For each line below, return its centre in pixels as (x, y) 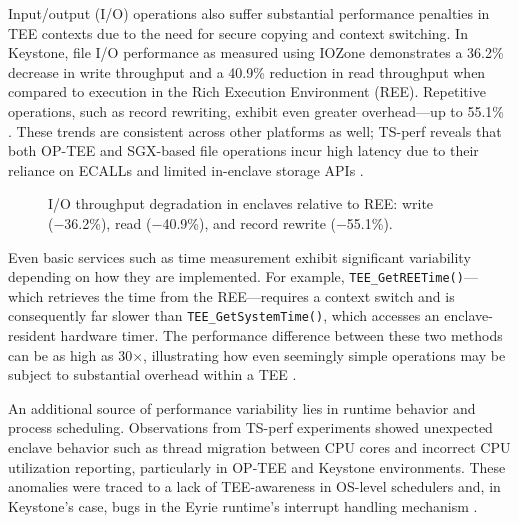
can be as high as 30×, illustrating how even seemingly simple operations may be (257, 354)
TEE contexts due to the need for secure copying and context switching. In (238, 32)
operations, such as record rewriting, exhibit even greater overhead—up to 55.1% (256, 110)
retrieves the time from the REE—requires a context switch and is (251, 295)
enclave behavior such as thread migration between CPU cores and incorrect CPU (259, 447)
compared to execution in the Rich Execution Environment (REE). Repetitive (247, 91)
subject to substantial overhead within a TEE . (152, 374)
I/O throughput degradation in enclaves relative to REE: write (241, 203)
